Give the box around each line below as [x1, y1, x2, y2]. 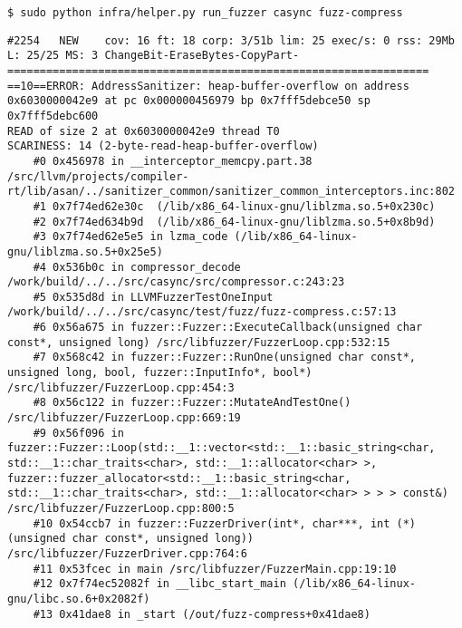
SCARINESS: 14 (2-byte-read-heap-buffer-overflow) [7, 140, 319, 153]
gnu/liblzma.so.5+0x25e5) [7, 245, 163, 258]
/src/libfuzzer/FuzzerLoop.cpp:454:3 [7, 381, 235, 394]
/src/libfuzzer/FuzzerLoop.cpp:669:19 [7, 411, 241, 425]
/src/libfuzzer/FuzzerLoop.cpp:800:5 [7, 502, 235, 515]
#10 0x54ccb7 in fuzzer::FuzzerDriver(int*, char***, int [33, 517, 390, 530]
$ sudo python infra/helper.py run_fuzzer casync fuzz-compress [7, 6, 403, 19]
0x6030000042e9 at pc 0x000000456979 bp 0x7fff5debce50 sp [7, 94, 371, 108]
